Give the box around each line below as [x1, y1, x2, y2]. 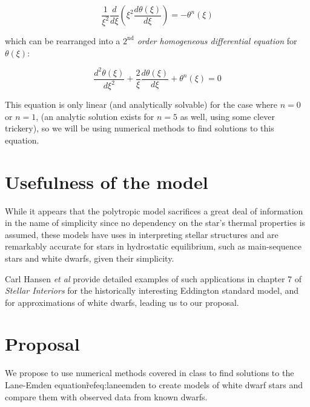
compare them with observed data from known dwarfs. [5, 390, 208, 403]
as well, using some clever [180, 110, 275, 122]
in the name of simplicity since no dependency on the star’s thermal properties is [5, 216, 306, 229]
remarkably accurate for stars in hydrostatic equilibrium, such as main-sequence [5, 240, 302, 253]
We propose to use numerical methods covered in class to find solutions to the [5, 366, 294, 379]
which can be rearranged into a [5, 34, 120, 47]
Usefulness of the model [5, 169, 208, 194]
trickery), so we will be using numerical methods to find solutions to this [5, 122, 274, 134]
